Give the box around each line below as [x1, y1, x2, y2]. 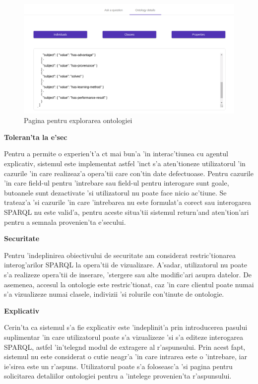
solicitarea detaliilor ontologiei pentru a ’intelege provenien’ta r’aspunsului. [4, 371, 232, 381]
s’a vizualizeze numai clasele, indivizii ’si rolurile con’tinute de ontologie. [4, 289, 224, 299]
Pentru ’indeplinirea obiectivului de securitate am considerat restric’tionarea [4, 250, 236, 260]
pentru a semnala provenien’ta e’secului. [4, 216, 126, 227]
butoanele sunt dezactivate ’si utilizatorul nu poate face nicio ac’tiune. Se [4, 187, 227, 197]
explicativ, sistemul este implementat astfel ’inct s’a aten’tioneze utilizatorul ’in [4, 158, 246, 169]
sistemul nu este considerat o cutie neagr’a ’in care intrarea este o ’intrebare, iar [4, 351, 247, 362]
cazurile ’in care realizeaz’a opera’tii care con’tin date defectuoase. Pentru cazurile [4, 168, 254, 178]
